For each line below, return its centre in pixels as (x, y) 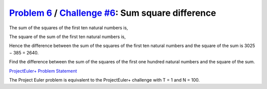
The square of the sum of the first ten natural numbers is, (67, 37)
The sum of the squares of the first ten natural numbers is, (68, 28)
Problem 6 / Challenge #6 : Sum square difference (112, 13)
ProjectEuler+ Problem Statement (43, 71)
